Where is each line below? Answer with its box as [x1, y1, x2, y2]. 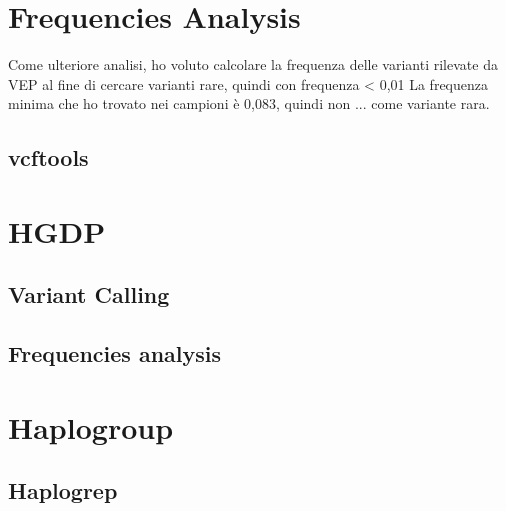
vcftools [8, 142, 89, 173]
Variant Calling [8, 279, 170, 310]
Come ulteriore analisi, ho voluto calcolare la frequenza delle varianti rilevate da [8, 54, 498, 75]
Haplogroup [8, 406, 174, 447]
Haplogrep [8, 475, 118, 506]
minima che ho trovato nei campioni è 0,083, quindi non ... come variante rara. [8, 93, 490, 114]
